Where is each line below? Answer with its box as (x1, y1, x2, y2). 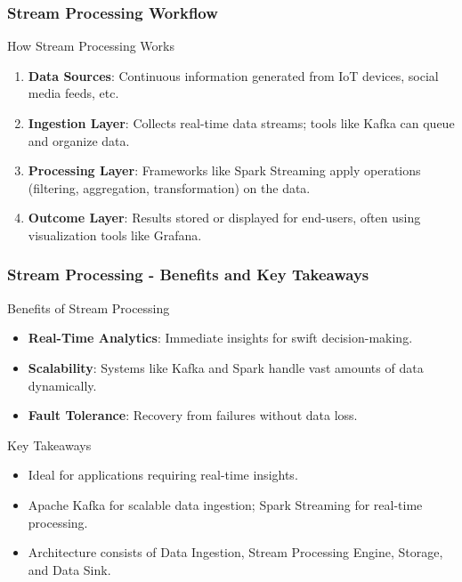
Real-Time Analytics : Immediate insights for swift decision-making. (28, 328, 413, 347)
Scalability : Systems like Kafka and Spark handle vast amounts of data (28, 358, 424, 376)
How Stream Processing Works (7, 36, 174, 55)
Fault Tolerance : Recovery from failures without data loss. (28, 406, 358, 424)
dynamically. (28, 376, 97, 394)
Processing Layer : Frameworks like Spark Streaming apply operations (28, 161, 421, 180)
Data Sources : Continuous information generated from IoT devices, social (28, 66, 439, 85)
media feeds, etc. (28, 84, 119, 102)
